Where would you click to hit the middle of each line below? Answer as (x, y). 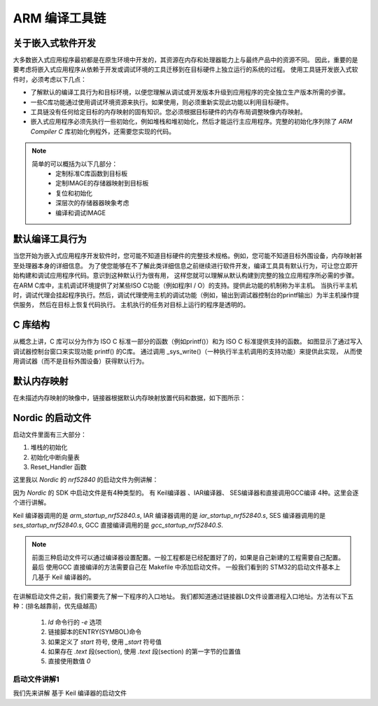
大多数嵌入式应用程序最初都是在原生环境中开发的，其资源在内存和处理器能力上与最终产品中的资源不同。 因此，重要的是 (185, 60)
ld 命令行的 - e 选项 (75, 622)
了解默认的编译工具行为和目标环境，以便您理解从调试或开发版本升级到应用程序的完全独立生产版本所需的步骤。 (190, 92)
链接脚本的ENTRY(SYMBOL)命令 (95, 632)
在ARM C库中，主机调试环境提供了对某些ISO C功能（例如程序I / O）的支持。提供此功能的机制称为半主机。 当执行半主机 (185, 285)
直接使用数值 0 (69, 661)
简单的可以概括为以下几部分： (75, 164)
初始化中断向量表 (55, 457)
